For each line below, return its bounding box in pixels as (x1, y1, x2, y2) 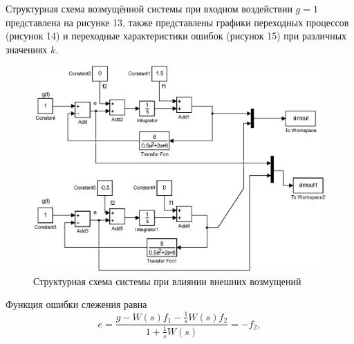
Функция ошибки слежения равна (6, 297, 147, 311)
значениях (6, 42, 48, 56)
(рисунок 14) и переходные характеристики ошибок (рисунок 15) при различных (6, 28, 347, 43)
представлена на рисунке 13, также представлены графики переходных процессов (6, 15, 349, 29)
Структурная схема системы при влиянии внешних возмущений (33, 273, 301, 288)
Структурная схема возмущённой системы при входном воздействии (6, 1, 292, 15)
